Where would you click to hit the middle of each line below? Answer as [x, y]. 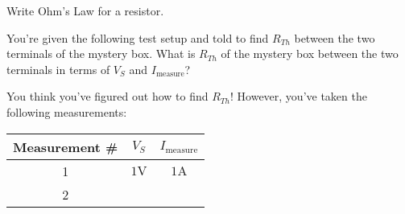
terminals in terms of [58, 69]
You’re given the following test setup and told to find [138, 37]
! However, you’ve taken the [299, 96]
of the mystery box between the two [310, 53]
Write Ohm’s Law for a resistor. [85, 10]
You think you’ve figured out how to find [107, 96]
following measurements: [67, 111]
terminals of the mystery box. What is [101, 53]
